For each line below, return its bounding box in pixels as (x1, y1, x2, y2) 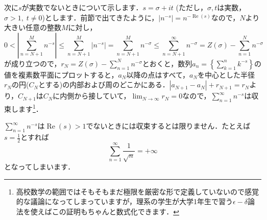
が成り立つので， (4, 58, 61, 68)
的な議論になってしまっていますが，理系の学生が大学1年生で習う (16, 196, 233, 207)
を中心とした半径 (198, 69, 255, 80)
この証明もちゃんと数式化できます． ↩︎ (52, 206, 179, 216)
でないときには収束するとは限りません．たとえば (86, 120, 251, 131)
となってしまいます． (4, 161, 75, 172)
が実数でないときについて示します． (21, 2, 143, 12)
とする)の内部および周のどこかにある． (38, 79, 169, 90)
